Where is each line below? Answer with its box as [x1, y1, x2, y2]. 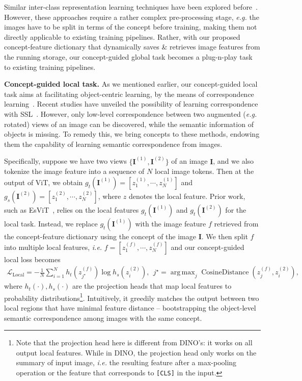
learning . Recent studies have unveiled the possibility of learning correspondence [4, 98, 258, 109]
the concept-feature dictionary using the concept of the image [4, 231, 196, 241]
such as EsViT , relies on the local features [4, 204, 139, 215]
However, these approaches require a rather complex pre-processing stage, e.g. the [4, 11, 259, 22]
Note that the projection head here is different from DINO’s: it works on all [16, 337, 253, 348]
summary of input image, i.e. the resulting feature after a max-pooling [16, 357, 237, 368]
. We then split [201, 231, 248, 241]
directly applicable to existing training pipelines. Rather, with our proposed [4, 31, 240, 42]
